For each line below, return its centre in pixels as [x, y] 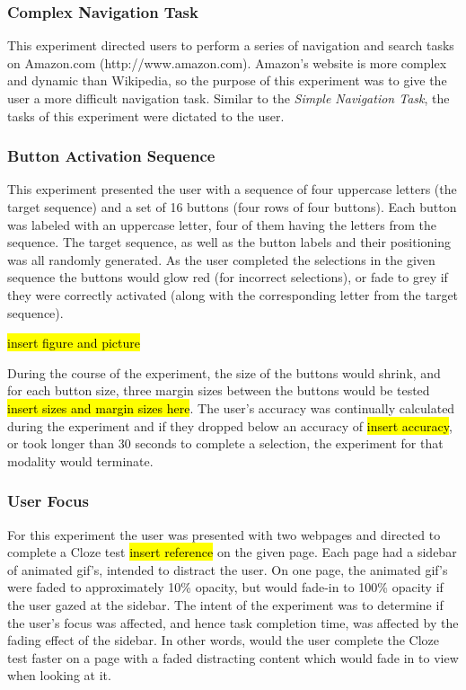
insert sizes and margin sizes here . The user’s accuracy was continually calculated [231, 407]
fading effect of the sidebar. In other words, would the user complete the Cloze [224, 640]
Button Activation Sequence [111, 156]
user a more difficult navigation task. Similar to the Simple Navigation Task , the [229, 98]
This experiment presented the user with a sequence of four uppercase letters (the [232, 189]
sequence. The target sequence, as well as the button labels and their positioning [229, 242]
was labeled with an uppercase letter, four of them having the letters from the [222, 224]
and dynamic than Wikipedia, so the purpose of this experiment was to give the [227, 80]
